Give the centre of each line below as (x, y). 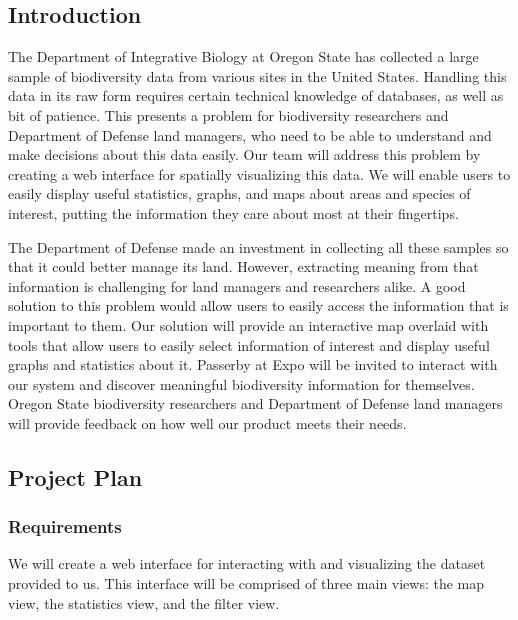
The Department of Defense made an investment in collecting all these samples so (258, 246)
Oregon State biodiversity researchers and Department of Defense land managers (255, 403)
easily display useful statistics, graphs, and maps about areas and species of (239, 193)
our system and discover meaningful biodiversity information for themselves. (241, 383)
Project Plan (75, 476)
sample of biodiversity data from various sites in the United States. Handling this (257, 75)
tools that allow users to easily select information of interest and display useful (249, 344)
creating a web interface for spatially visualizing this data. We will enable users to (259, 173)
